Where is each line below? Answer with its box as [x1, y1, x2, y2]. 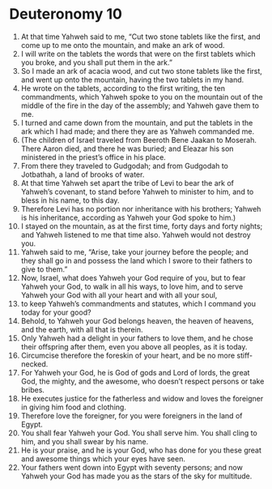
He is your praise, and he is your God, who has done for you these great [20, 445, 262, 455]
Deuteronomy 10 [9, 5, 123, 24]
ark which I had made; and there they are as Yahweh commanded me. [20, 127, 255, 136]
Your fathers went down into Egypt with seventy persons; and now [20, 462, 244, 472]
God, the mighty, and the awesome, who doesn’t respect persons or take [20, 376, 265, 386]
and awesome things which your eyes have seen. [20, 453, 185, 463]
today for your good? [20, 307, 91, 317]
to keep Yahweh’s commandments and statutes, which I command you [20, 298, 257, 308]
